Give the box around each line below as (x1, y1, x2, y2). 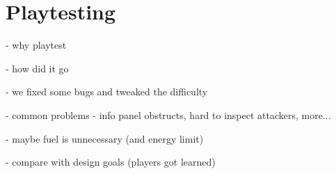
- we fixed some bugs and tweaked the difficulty (6, 84, 208, 99)
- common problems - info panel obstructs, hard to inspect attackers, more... (6, 107, 331, 122)
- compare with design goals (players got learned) (6, 155, 216, 169)
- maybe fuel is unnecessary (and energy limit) (6, 131, 204, 145)
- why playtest (6, 38, 67, 52)
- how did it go (6, 61, 69, 75)
